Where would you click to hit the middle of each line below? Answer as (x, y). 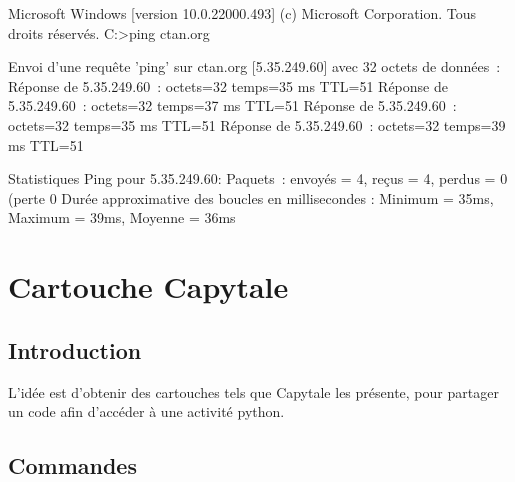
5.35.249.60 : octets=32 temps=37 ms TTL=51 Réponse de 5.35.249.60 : (232, 105)
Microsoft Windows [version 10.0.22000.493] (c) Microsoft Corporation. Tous (242, 13)
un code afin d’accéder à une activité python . (146, 411)
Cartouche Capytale (148, 286)
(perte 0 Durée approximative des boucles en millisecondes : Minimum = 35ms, (251, 197)
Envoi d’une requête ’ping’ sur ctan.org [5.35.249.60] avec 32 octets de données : (254, 66)
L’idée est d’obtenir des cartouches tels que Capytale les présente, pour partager (253, 391)
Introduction (75, 349)
